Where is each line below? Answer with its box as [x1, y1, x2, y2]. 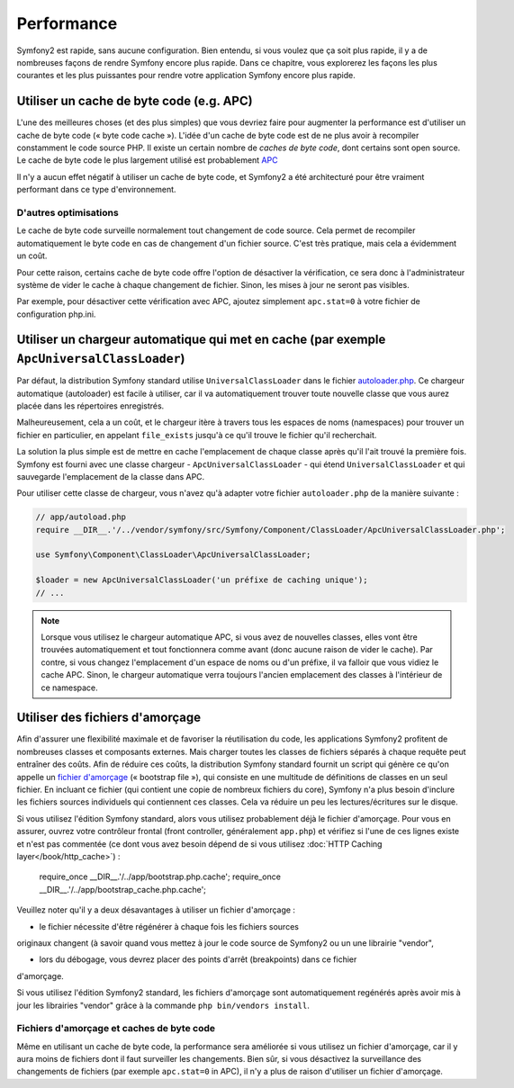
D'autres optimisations [16, 206, 119, 219]
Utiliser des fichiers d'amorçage [16, 710, 202, 725]
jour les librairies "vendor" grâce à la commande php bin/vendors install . [16, 1000, 311, 1011]
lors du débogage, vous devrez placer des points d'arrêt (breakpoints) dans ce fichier [39, 954, 357, 965]
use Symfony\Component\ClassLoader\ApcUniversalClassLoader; [35, 550, 311, 560]
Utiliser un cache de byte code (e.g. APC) [16, 94, 253, 109]
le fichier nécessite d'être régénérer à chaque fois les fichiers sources [39, 921, 299, 931]
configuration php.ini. [16, 309, 96, 319]
